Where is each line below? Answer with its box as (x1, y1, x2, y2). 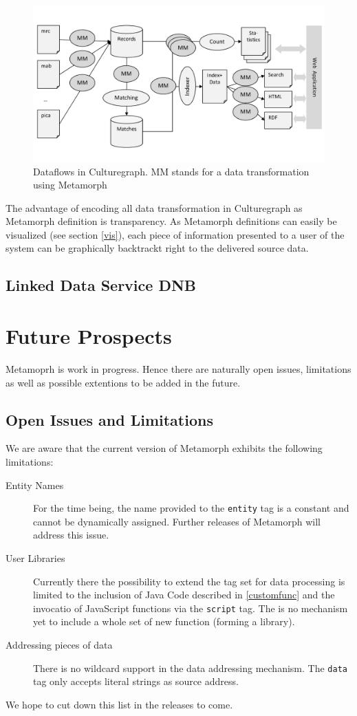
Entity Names (6, 477, 64, 492)
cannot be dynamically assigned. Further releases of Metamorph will (33, 514, 321, 528)
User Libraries (6, 550, 65, 565)
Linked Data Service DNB (6, 274, 197, 296)
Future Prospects (6, 322, 172, 350)
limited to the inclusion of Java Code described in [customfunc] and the (33, 587, 335, 602)
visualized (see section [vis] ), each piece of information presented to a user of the (6, 227, 345, 241)
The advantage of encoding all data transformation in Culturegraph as (6, 200, 303, 215)
